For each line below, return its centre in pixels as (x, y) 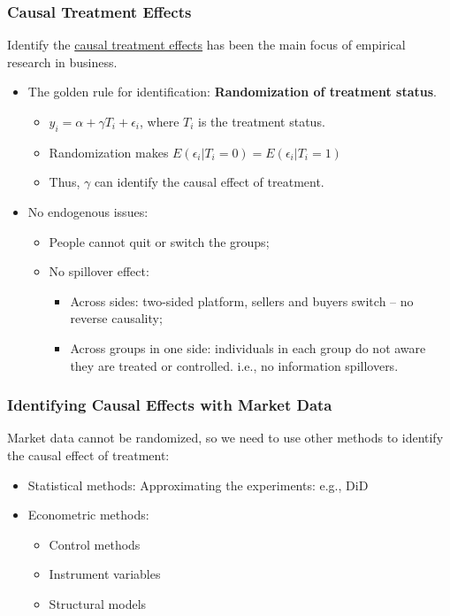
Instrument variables (105, 574)
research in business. (62, 62)
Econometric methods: (88, 515)
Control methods (95, 544)
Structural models (98, 603)
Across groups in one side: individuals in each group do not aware (248, 347)
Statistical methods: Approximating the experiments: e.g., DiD (198, 485)
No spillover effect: (99, 271)
